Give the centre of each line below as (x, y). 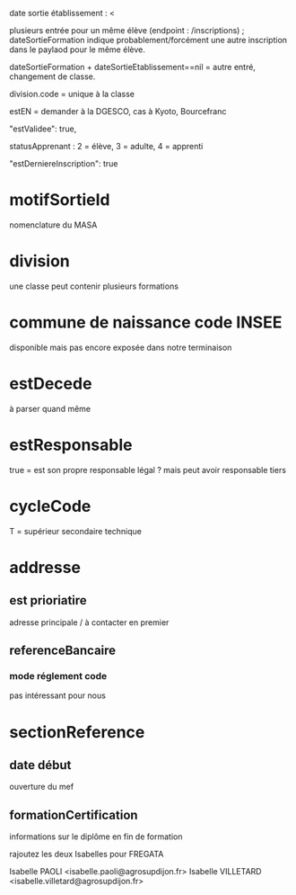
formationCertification (74, 814)
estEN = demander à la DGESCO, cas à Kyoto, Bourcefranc (118, 111)
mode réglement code (58, 676)
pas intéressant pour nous (57, 695)
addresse (45, 567)
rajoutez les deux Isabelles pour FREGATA (87, 855)
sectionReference (77, 732)
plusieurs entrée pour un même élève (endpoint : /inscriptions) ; (127, 30)
